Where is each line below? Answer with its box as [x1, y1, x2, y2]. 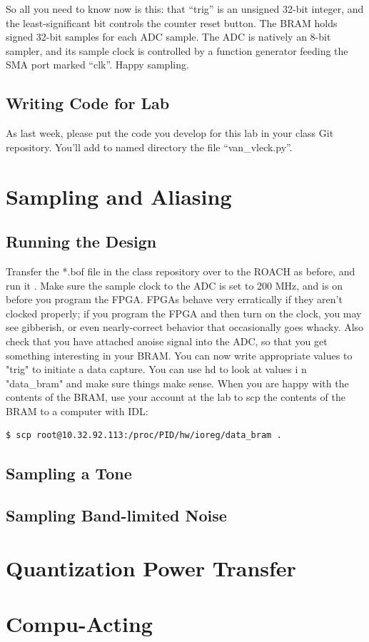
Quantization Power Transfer [6, 553, 296, 582]
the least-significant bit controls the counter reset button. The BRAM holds [6, 15, 338, 30]
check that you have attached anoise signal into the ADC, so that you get [6, 333, 328, 348]
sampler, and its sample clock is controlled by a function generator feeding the [6, 43, 348, 58]
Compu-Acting [6, 609, 153, 638]
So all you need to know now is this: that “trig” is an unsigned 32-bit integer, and [6, 1, 364, 16]
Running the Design [6, 230, 157, 253]
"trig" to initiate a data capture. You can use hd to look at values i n [6, 362, 307, 377]
